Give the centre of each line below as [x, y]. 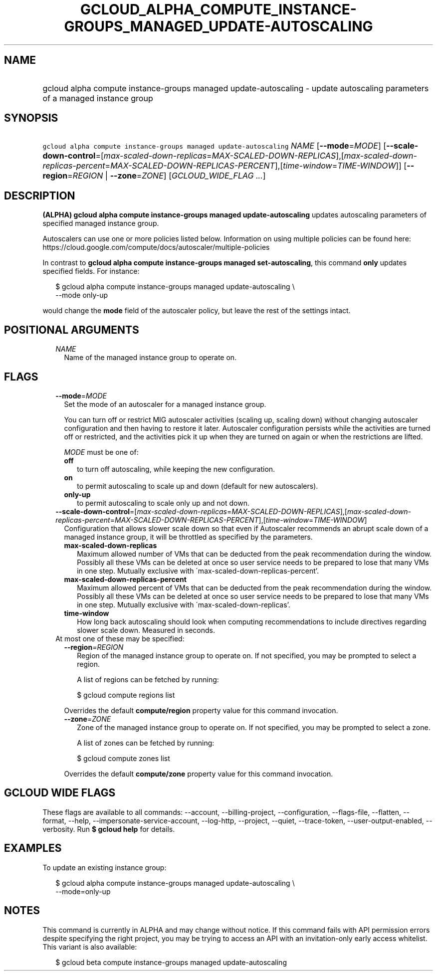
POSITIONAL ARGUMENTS [72, 330]
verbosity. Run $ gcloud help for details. [109, 829]
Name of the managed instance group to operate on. [150, 358]
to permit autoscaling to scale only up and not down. [163, 503]
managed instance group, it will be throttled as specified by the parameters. [188, 537]
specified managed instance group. [101, 223]
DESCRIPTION [40, 195]
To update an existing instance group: [105, 867]
